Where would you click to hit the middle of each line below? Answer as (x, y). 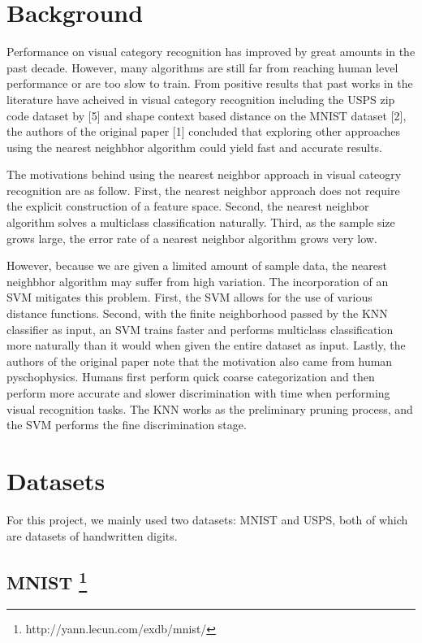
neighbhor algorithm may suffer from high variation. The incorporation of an (198, 281)
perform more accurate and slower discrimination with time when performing (198, 393)
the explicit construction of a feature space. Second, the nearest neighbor (188, 206)
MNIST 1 (47, 581)
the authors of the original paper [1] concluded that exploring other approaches (203, 131)
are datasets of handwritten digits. (92, 535)
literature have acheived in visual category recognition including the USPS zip (201, 99)
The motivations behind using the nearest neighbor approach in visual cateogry (204, 174)
